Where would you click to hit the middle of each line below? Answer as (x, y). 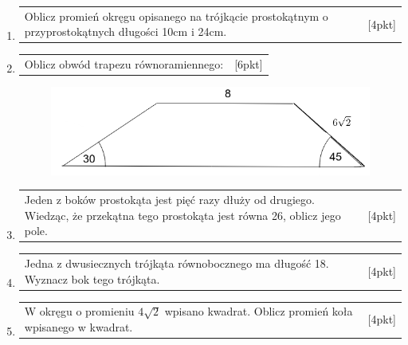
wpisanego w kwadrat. (78, 327)
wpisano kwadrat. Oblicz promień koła (259, 311)
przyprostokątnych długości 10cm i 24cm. (126, 31)
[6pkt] (249, 64)
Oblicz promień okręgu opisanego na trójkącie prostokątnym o (176, 16)
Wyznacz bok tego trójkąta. (92, 278)
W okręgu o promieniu (79, 311)
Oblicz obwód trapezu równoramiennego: (124, 64)
